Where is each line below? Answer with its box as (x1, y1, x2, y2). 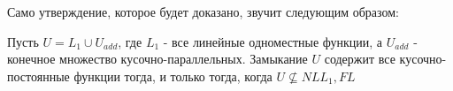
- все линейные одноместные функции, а (163, 32, 383, 50)
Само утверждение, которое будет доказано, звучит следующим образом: (7, 3, 399, 20)
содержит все (324, 49, 395, 68)
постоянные (7, 66, 70, 85)
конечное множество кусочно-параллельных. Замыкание (7, 49, 308, 68)
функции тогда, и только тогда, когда (73, 66, 273, 85)
